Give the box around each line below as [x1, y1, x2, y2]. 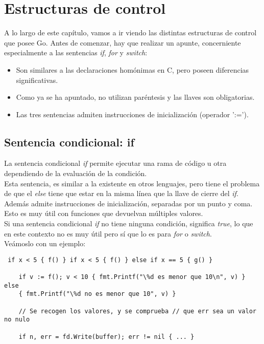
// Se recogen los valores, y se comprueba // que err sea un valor [18, 307, 256, 315]
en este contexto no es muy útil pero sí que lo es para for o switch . [4, 228, 212, 239]
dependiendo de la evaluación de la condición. [4, 168, 147, 179]
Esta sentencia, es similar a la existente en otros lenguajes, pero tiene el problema [4, 178, 260, 188]
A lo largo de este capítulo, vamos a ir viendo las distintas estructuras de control [4, 27, 257, 38]
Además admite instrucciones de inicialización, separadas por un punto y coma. [4, 198, 253, 208]
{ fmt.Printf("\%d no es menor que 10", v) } [18, 290, 176, 298]
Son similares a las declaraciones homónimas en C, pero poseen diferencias [16, 64, 249, 75]
